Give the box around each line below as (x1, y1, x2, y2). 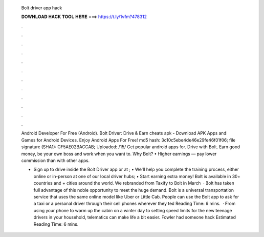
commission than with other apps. (21, 158, 90, 163)
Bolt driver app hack (21, 5, 62, 11)
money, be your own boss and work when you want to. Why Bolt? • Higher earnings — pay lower (21, 151, 217, 157)
